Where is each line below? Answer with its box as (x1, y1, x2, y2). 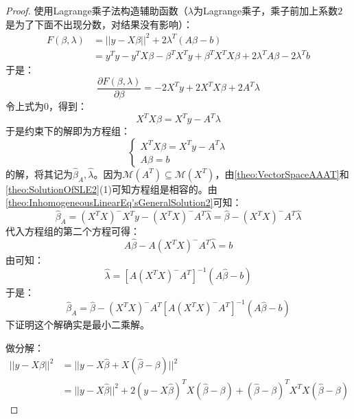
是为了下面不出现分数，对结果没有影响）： (5, 16, 193, 31)
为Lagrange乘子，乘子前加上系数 (193, 3, 338, 17)
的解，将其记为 (5, 166, 73, 181)
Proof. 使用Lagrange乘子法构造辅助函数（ (5, 3, 188, 17)
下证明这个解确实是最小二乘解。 (5, 317, 150, 332)
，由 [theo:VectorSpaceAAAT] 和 (215, 166, 349, 181)
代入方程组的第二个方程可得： (5, 224, 140, 238)
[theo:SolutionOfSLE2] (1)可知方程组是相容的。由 (5, 181, 217, 196)
